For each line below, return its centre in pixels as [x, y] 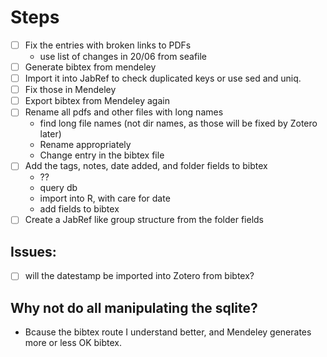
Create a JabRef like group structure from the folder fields [144, 220]
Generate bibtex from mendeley [90, 67]
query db [58, 188]
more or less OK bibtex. [73, 343]
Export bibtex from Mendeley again [97, 101]
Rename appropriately [85, 145]
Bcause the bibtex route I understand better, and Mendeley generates [168, 332]
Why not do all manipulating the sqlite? [134, 307]
